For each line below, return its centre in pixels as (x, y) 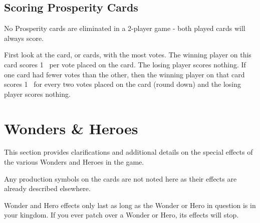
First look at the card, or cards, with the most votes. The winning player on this (128, 55)
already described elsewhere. (47, 188)
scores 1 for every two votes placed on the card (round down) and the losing (122, 84)
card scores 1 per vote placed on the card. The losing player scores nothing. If (125, 64)
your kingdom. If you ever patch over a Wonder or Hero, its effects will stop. (121, 215)
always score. (24, 38)
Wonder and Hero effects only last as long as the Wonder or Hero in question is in (130, 205)
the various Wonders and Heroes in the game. (74, 162)
